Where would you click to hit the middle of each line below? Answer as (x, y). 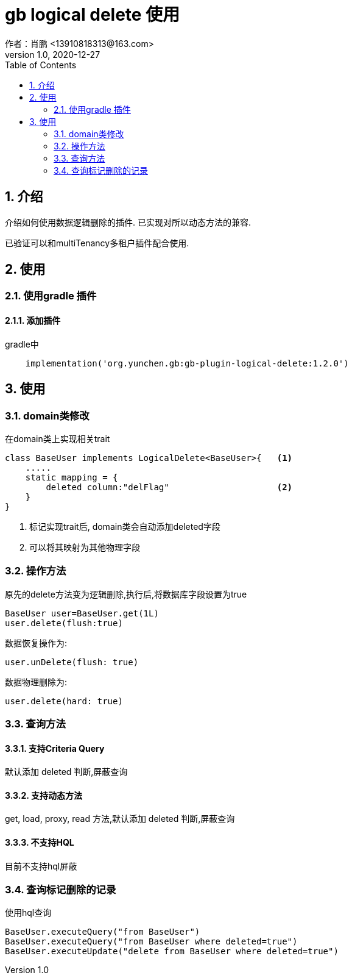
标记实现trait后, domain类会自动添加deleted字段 (125, 526)
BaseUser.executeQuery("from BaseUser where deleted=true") (151, 942)
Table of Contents (41, 65)
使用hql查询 (28, 913)
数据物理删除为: (36, 682)
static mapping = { (72, 477)
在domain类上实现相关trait (58, 438)
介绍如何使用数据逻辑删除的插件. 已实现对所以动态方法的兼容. (128, 222)
